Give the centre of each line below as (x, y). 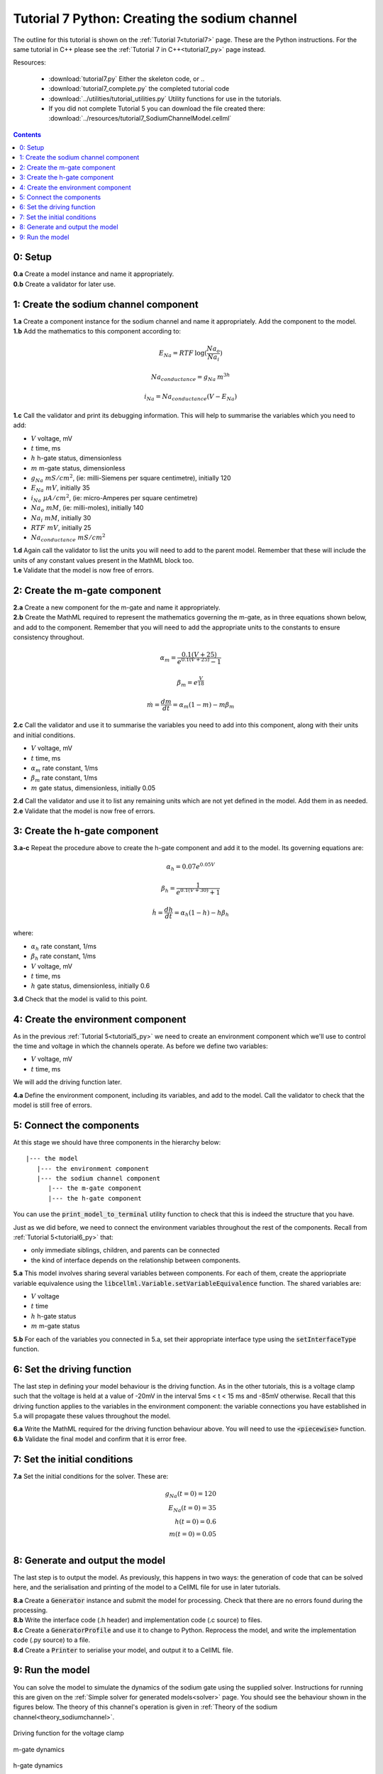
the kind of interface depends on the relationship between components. (136, 1260)
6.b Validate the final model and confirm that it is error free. (100, 1439)
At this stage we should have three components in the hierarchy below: (117, 1142)
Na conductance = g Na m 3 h (191, 377)
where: (23, 933)
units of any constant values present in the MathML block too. (104, 560)
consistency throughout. (49, 637)
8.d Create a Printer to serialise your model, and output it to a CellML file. (123, 1650)
